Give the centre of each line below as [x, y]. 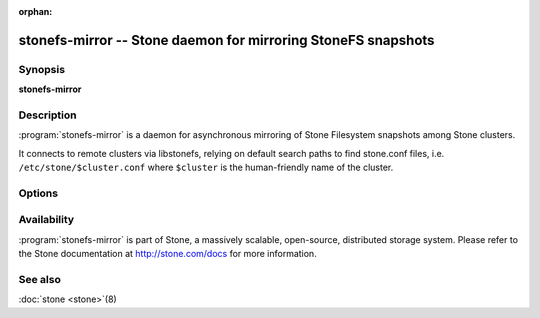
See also [40, 279]
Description [47, 115]
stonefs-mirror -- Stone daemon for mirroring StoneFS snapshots [226, 40]
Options [38, 193]
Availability [46, 220]
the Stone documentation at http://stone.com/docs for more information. [167, 254]
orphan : [35, 11]
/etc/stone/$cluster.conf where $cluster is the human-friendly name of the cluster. [206, 167]
